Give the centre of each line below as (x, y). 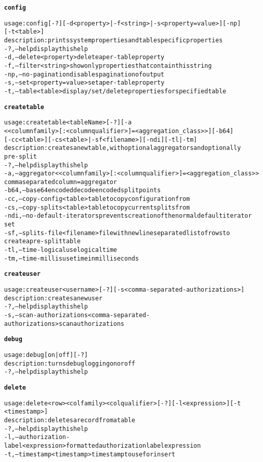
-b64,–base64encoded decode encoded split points (82, 190)
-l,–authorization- (37, 437)
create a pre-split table (42, 241)
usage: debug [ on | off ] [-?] (46, 355)
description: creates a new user (53, 298)
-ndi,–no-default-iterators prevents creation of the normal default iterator (128, 216)
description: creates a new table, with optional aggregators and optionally (123, 148)
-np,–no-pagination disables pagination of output (84, 74)
